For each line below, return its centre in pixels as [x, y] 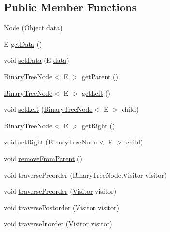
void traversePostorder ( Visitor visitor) [62, 207]
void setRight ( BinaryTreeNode [50, 142]
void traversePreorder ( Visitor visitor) [60, 191]
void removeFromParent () [43, 158]
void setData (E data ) [37, 60]
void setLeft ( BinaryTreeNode [48, 109]
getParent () [100, 76]
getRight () [99, 125]
